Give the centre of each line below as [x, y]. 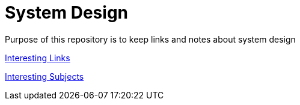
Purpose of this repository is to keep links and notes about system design [150, 39]
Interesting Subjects [44, 76]
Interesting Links [38, 58]
